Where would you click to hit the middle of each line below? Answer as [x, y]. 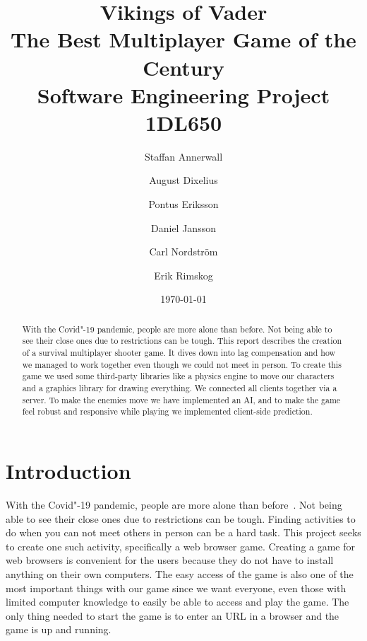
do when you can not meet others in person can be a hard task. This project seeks [183, 532]
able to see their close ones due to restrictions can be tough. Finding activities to [181, 518]
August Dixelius [183, 180]
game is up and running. [59, 629]
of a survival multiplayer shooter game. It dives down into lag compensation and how [179, 353]
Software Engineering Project [183, 94]
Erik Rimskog [183, 275]
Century [183, 67]
